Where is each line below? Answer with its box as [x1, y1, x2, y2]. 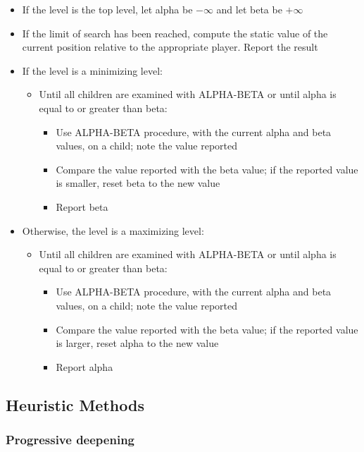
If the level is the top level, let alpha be [22, 2, 193, 16]
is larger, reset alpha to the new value [56, 336, 219, 350]
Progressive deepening [6, 430, 134, 448]
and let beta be [216, 2, 282, 16]
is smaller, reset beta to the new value [56, 176, 220, 190]
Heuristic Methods [6, 393, 144, 415]
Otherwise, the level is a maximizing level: [22, 223, 204, 238]
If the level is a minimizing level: [22, 63, 163, 78]
